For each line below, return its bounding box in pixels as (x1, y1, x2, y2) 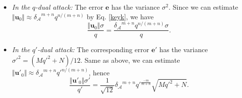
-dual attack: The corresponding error (37, 44, 149, 55)
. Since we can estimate (168, 2, 239, 12)
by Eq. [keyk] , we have (87, 11, 154, 21)
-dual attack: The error (35, 2, 103, 12)
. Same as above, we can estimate (80, 55, 180, 65)
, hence (89, 67, 110, 77)
